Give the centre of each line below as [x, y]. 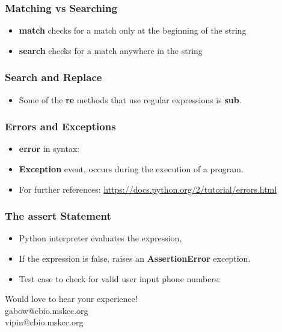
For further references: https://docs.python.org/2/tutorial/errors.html [148, 189]
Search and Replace [54, 77]
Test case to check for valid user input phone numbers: [120, 278]
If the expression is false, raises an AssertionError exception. [135, 258]
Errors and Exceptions [60, 126]
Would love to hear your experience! [71, 299]
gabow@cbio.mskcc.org [47, 310]
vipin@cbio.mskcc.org [44, 322]
